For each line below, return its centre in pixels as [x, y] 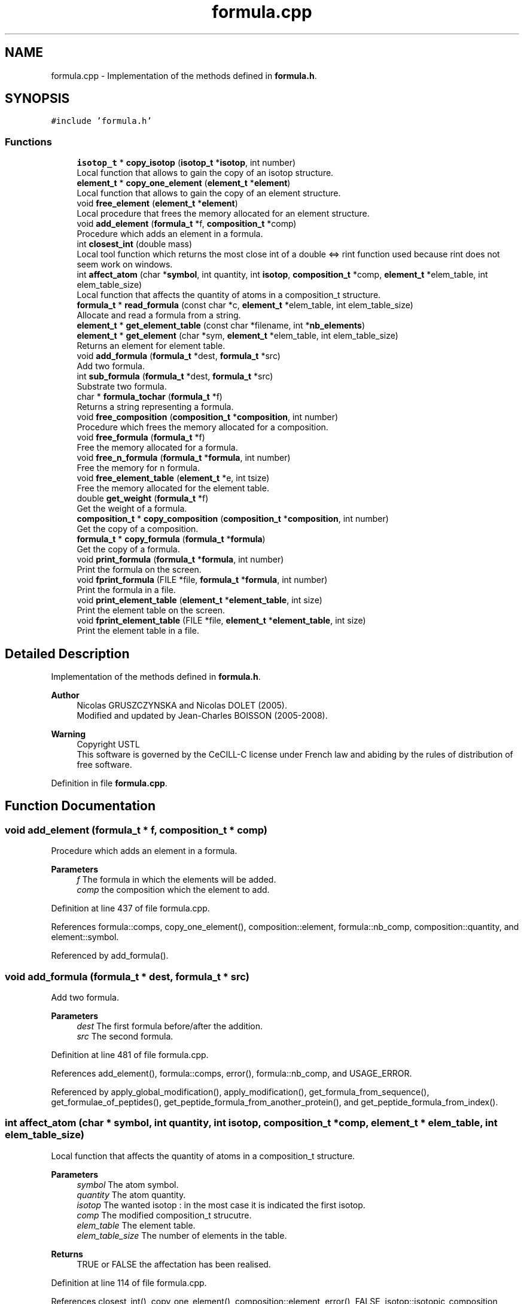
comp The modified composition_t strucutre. [164, 1215]
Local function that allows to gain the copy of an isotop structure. [205, 173]
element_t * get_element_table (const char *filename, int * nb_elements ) [221, 326]
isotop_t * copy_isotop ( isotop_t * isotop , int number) [186, 163]
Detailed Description [67, 653]
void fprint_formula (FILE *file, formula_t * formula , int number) [202, 580]
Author [65, 695]
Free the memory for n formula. [138, 468]
